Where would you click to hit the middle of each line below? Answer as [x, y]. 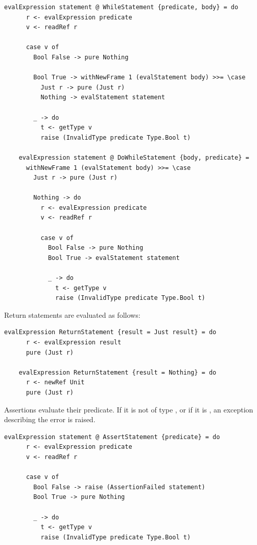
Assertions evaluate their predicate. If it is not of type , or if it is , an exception [129, 409]
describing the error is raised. [50, 419]
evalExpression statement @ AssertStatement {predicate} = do [112, 437]
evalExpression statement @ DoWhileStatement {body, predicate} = [134, 157]
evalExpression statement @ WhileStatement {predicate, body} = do [121, 7]
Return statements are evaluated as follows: [72, 314]
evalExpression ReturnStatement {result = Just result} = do [110, 332]
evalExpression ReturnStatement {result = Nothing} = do [118, 372]
